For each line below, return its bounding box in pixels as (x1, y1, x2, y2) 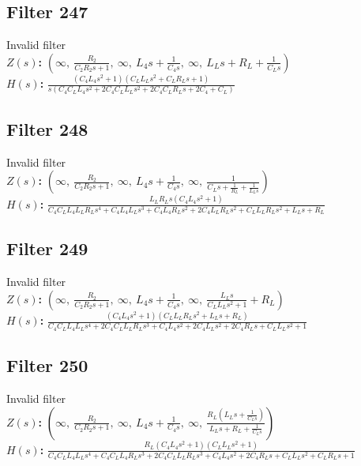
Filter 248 (6, 116, 88, 141)
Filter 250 (6, 353, 88, 378)
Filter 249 (6, 236, 88, 261)
